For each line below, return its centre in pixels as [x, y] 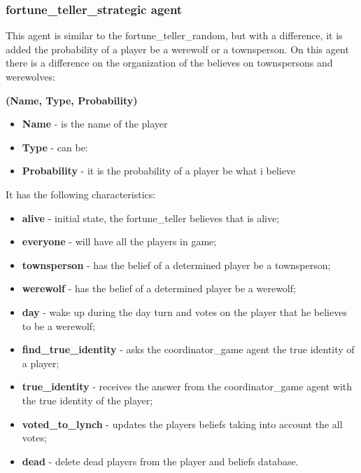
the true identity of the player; [87, 400]
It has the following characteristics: [81, 194]
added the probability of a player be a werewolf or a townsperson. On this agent [177, 49]
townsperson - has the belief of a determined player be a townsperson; [176, 265]
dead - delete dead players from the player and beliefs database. [160, 461]
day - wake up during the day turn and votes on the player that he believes [184, 311]
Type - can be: [55, 147]
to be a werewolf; [59, 325]
